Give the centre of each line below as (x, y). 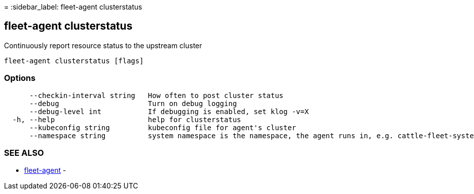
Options (20, 78)
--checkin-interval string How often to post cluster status (156, 95)
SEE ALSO (24, 153)
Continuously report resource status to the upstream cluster (103, 45)
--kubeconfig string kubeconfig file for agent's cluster (163, 127)
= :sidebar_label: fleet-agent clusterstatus (73, 7)
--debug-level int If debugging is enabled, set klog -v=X (169, 111)
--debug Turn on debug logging (133, 103)
